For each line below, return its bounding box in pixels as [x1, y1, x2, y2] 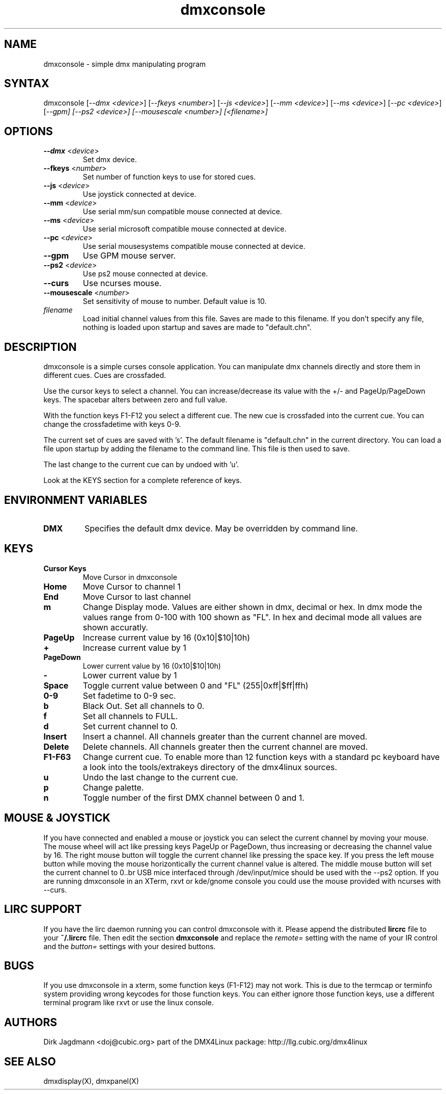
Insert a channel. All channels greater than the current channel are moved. [82, 731, 368, 742]
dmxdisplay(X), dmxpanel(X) [43, 1077, 139, 1086]
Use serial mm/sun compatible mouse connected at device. [82, 207, 282, 216]
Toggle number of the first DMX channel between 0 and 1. [82, 792, 304, 803]
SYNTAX [4, 77, 49, 90]
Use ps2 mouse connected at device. [82, 269, 208, 278]
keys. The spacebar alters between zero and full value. [43, 395, 228, 404]
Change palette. [82, 782, 144, 793]
